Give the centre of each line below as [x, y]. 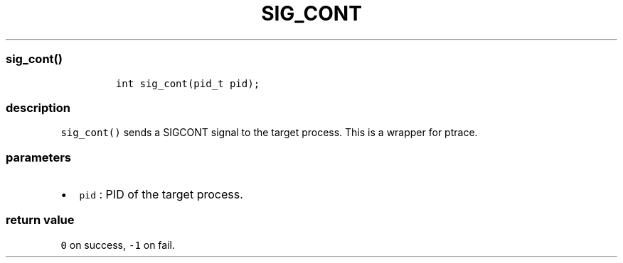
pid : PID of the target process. [161, 194]
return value [40, 220]
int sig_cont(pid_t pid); [188, 83]
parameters [38, 157]
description [38, 107]
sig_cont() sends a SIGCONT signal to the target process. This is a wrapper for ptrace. [269, 133]
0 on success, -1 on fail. [118, 245]
